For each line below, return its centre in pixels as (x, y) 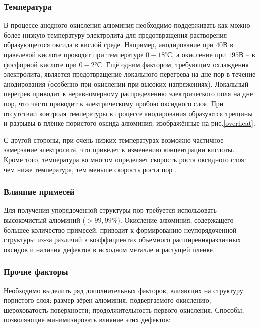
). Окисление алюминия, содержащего (175, 220)
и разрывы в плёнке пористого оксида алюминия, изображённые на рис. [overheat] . (129, 123)
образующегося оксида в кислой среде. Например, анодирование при (109, 44)
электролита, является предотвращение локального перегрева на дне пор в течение (130, 74)
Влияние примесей (39, 192)
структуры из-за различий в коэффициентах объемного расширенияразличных (122, 240)
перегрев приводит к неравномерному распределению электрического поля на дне (129, 93)
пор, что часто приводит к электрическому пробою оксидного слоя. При (114, 103)
